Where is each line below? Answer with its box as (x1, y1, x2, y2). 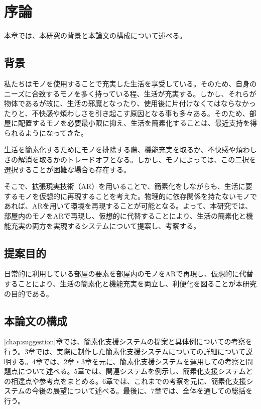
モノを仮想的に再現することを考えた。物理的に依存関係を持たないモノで (18, 190, 257, 201)
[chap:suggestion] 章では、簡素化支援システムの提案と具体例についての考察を (4, 336, 252, 347)
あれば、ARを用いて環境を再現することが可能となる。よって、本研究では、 (4, 200, 252, 211)
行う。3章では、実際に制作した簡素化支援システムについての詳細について (4, 346, 245, 357)
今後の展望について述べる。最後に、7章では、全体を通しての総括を (32, 385, 253, 396)
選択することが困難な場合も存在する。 (4, 164, 130, 174)
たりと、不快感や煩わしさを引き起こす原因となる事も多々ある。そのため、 (4, 108, 249, 118)
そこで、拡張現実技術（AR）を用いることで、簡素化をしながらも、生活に (4, 181, 245, 191)
